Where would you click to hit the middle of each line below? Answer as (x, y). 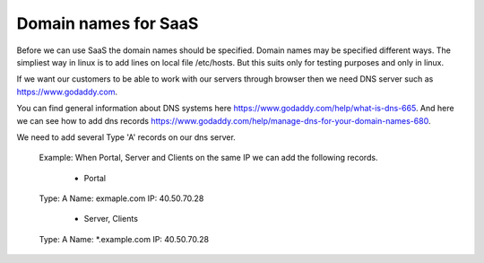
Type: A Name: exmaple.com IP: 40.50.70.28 (121, 198)
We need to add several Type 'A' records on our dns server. (126, 137)
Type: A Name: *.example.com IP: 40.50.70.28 (124, 239)
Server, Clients (111, 219)
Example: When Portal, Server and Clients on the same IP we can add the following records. (208, 158)
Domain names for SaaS (108, 23)
